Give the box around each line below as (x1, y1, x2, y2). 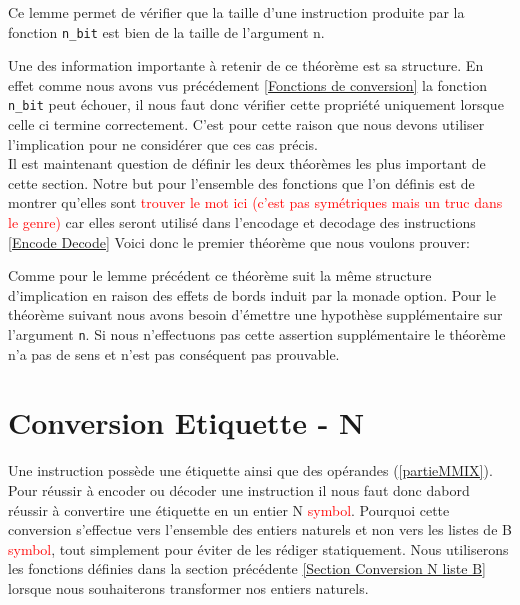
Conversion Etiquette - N (8, 402, 365, 443)
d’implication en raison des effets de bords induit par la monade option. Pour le (8, 284, 496, 305)
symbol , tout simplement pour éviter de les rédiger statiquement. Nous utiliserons (8, 538, 509, 559)
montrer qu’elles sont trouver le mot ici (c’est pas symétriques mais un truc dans (8, 192, 503, 213)
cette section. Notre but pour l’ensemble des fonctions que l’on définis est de (8, 172, 475, 193)
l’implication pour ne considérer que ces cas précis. (8, 133, 319, 154)
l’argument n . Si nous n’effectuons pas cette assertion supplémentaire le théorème (8, 324, 506, 345)
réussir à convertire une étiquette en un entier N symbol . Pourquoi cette (8, 499, 450, 520)
